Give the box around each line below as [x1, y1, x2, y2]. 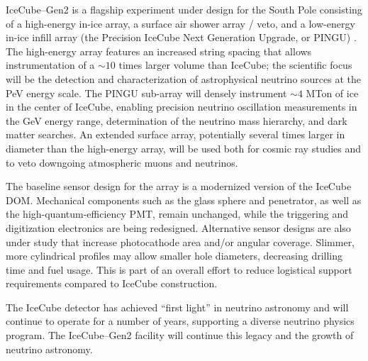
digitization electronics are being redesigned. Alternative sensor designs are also [6, 220, 351, 235]
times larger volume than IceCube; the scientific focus [118, 57, 352, 72]
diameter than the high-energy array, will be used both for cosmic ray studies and [6, 140, 362, 155]
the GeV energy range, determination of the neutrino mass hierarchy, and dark [6, 113, 347, 128]
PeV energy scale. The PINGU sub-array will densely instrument [6, 85, 287, 100]
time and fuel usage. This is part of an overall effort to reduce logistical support [6, 262, 352, 277]
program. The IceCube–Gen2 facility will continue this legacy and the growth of [6, 328, 354, 343]
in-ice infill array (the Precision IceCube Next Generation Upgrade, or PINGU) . [6, 30, 357, 45]
